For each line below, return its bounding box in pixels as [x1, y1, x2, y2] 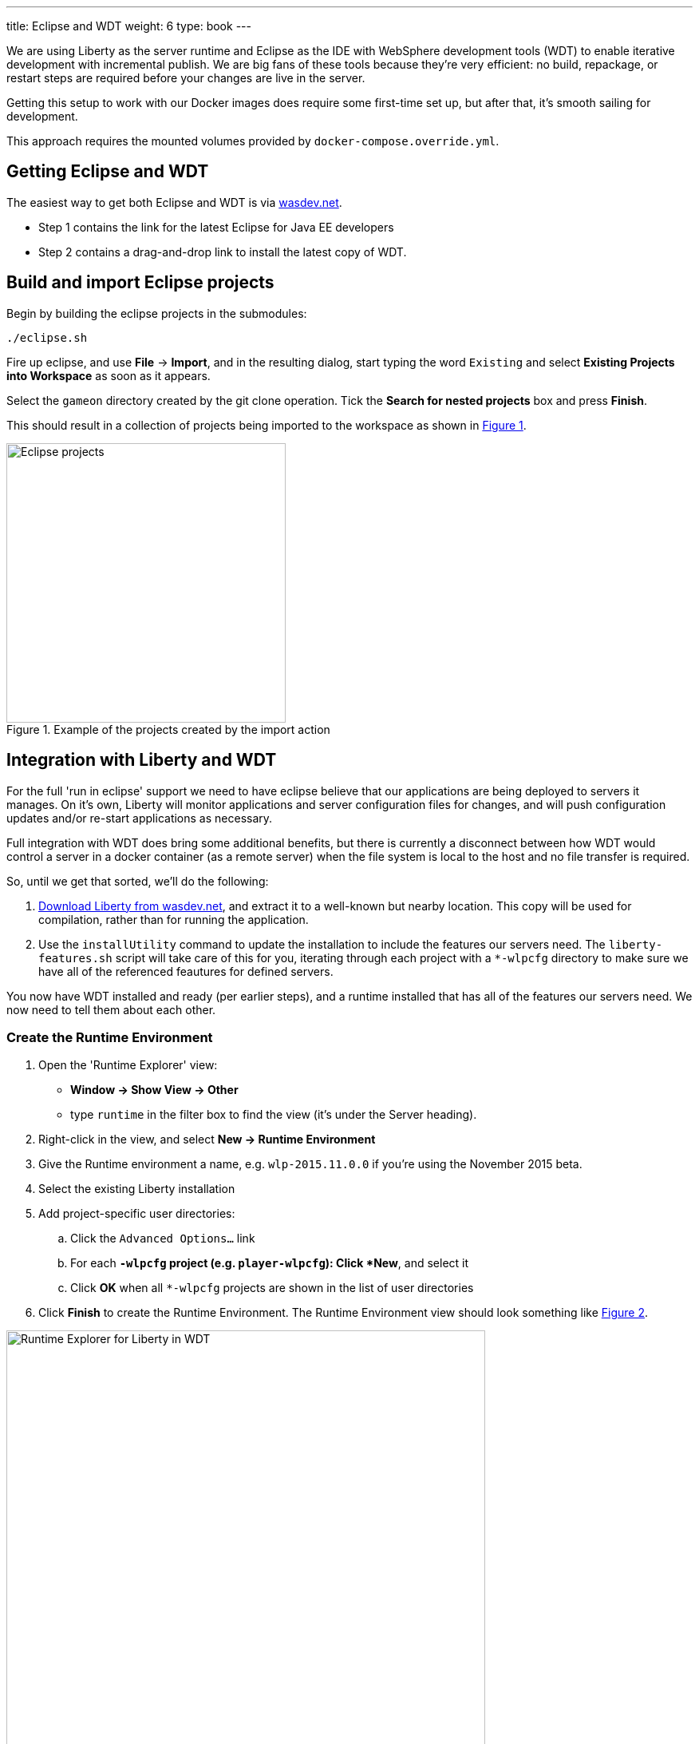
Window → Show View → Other [70, 1083, 239, 1097]
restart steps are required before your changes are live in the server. [6, 71, 365, 85]
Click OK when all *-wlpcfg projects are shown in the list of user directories [70, 1281, 474, 1295]
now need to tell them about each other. [6, 1002, 216, 1017]
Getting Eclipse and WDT [6, 161, 209, 182]
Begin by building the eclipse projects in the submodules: [6, 306, 307, 320]
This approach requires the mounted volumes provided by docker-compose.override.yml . [6, 134, 500, 148]
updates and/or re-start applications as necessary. [6, 811, 273, 825]
